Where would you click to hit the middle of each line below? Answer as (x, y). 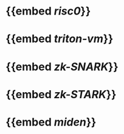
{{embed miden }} (51, 122)
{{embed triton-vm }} (60, 39)
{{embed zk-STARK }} (61, 94)
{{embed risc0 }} (48, 11)
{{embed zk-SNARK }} (62, 66)
